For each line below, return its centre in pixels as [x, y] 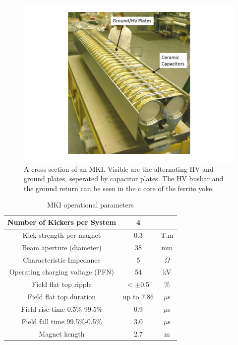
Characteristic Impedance [62, 259]
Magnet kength [62, 333]
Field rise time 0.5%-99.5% [62, 309]
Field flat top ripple [62, 284]
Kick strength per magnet [62, 235]
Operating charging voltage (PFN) [62, 272]
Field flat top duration [62, 297]
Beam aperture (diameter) [62, 247]
